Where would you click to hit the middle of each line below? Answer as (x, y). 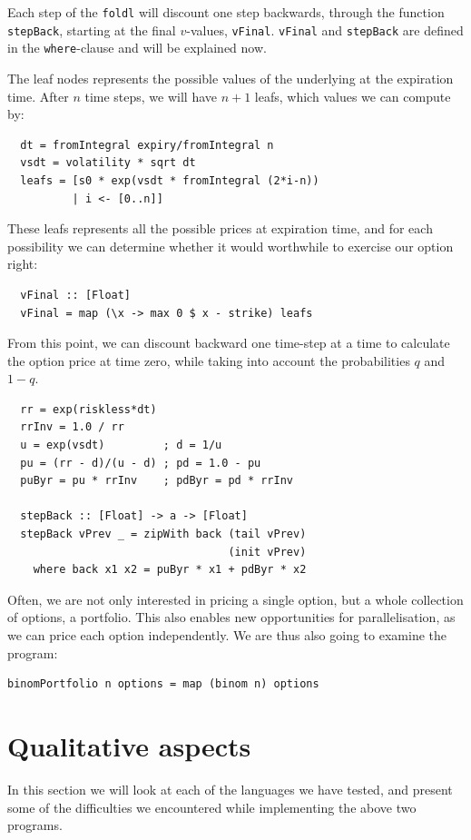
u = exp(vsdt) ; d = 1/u (121, 445)
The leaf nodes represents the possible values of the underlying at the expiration (231, 78)
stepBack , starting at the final (92, 30)
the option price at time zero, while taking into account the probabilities (209, 360)
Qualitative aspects (129, 745)
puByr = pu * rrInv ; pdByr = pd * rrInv (157, 481)
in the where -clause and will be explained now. (137, 48)
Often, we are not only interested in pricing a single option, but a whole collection (235, 599)
